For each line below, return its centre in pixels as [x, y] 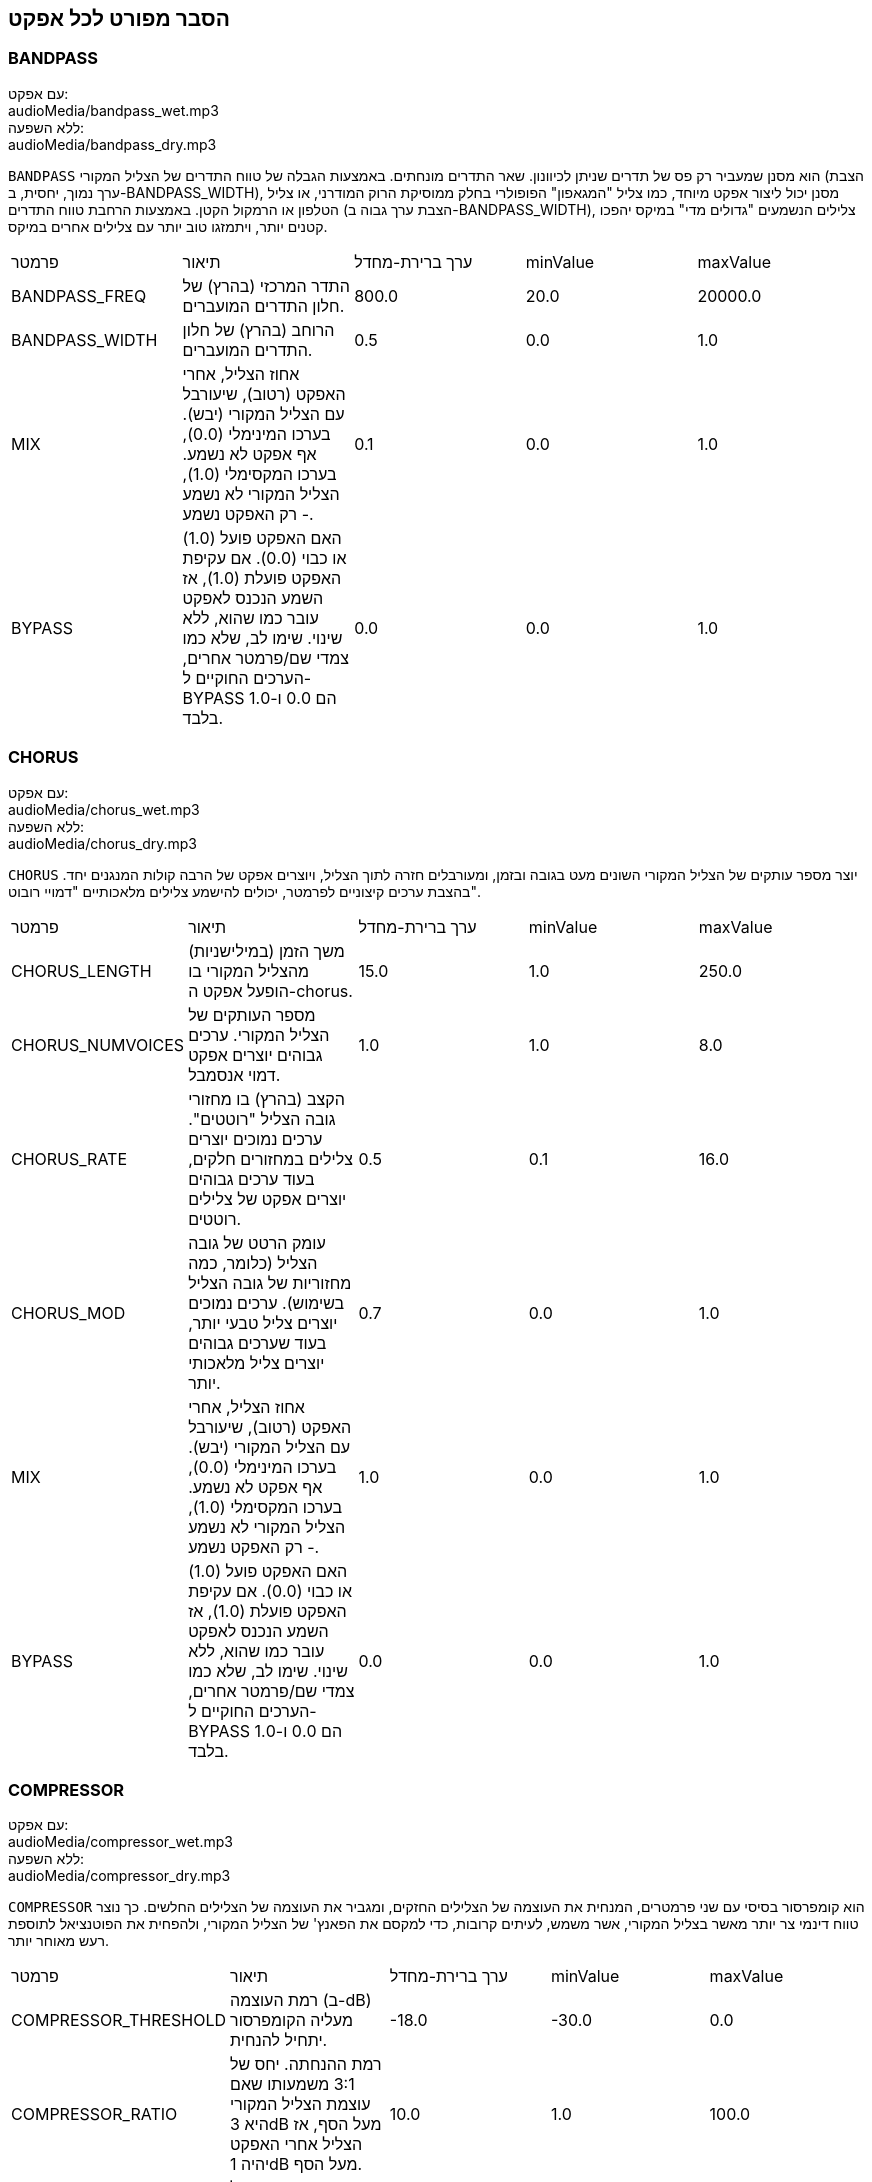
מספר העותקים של [252, 1014]
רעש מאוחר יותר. [58, 1941]
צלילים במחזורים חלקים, [270, 1158]
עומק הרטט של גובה [257, 1242]
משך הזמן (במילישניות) [266, 950]
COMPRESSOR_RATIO [94, 2114]
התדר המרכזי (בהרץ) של [266, 285]
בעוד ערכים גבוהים [251, 1178]
